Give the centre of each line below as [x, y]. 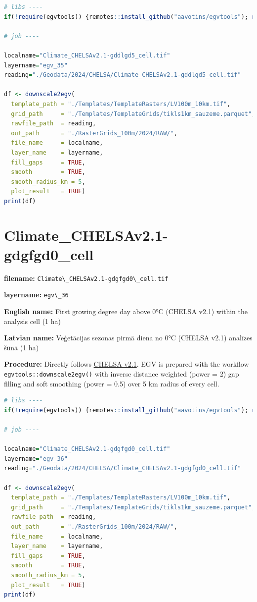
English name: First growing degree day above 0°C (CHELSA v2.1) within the [126, 311]
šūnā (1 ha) [21, 347]
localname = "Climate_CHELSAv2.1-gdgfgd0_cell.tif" [87, 449]
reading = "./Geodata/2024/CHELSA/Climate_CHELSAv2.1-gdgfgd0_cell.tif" [123, 468]
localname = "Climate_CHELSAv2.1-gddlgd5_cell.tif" [87, 55]
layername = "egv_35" [36, 65]
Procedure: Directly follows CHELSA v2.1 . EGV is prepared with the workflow [127, 364]
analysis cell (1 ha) [32, 321]
